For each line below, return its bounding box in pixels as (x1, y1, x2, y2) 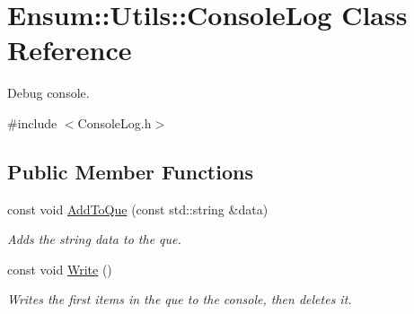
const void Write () (7, 259, 112, 278)
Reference (7, 31, 132, 68)
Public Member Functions (7, 157, 253, 185)
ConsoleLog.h (77, 113, 152, 132)
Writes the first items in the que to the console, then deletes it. (7, 290, 352, 309)
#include (7, 113, 57, 132)
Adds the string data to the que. (7, 230, 181, 249)
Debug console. (7, 83, 90, 102)
